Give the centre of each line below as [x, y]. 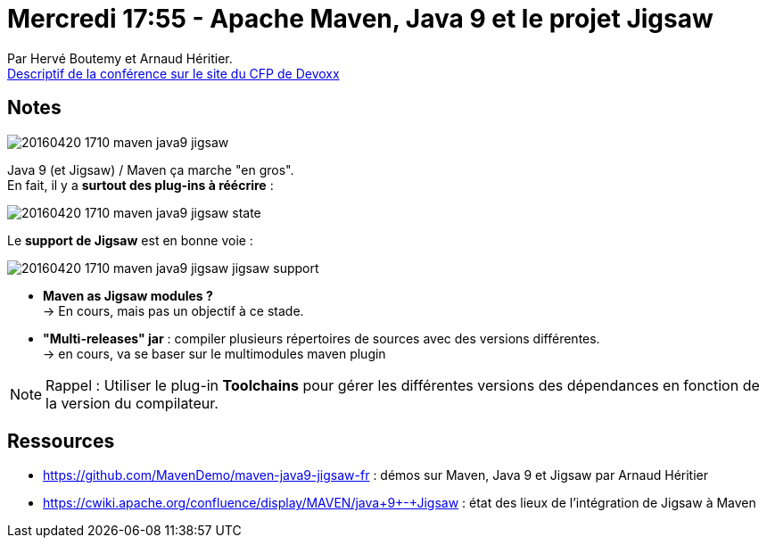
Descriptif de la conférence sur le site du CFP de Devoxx [173, 73]
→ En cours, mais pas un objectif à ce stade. [173, 310]
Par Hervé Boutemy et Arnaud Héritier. [120, 58]
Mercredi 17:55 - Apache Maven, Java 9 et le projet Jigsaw [360, 19]
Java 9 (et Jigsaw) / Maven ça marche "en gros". [151, 169]
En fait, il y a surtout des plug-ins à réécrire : [140, 185]
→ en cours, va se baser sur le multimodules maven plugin [214, 353]
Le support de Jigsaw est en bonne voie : [130, 240]
